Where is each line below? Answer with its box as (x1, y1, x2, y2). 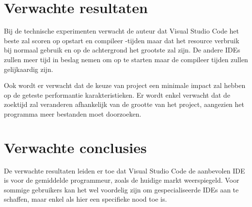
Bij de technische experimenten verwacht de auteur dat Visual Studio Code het (4, 26, 239, 36)
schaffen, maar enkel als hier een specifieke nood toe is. (4, 194, 167, 204)
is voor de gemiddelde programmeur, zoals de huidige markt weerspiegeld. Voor (4, 175, 239, 185)
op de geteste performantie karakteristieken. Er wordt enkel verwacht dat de (4, 89, 230, 100)
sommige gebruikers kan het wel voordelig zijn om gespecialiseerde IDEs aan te (4, 184, 239, 194)
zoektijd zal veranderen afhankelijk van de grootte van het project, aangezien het (4, 99, 245, 109)
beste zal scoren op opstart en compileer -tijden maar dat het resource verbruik (4, 35, 239, 45)
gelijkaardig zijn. (4, 64, 53, 74)
